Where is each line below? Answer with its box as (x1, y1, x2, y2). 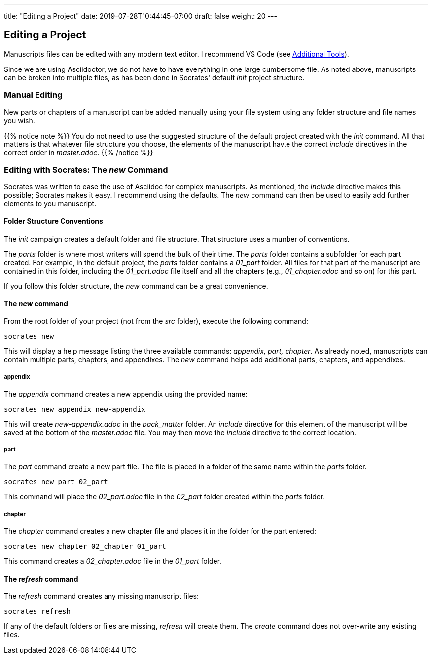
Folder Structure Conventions (4, 216, 103, 225)
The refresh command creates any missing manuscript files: (4, 592, 199, 601)
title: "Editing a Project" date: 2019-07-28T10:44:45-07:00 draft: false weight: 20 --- (4, 12, 277, 20)
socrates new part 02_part (4, 478, 108, 486)
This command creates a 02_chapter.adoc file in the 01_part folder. (4, 557, 222, 566)
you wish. (4, 116, 35, 125)
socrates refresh (4, 607, 71, 616)
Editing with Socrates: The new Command (4, 164, 168, 174)
